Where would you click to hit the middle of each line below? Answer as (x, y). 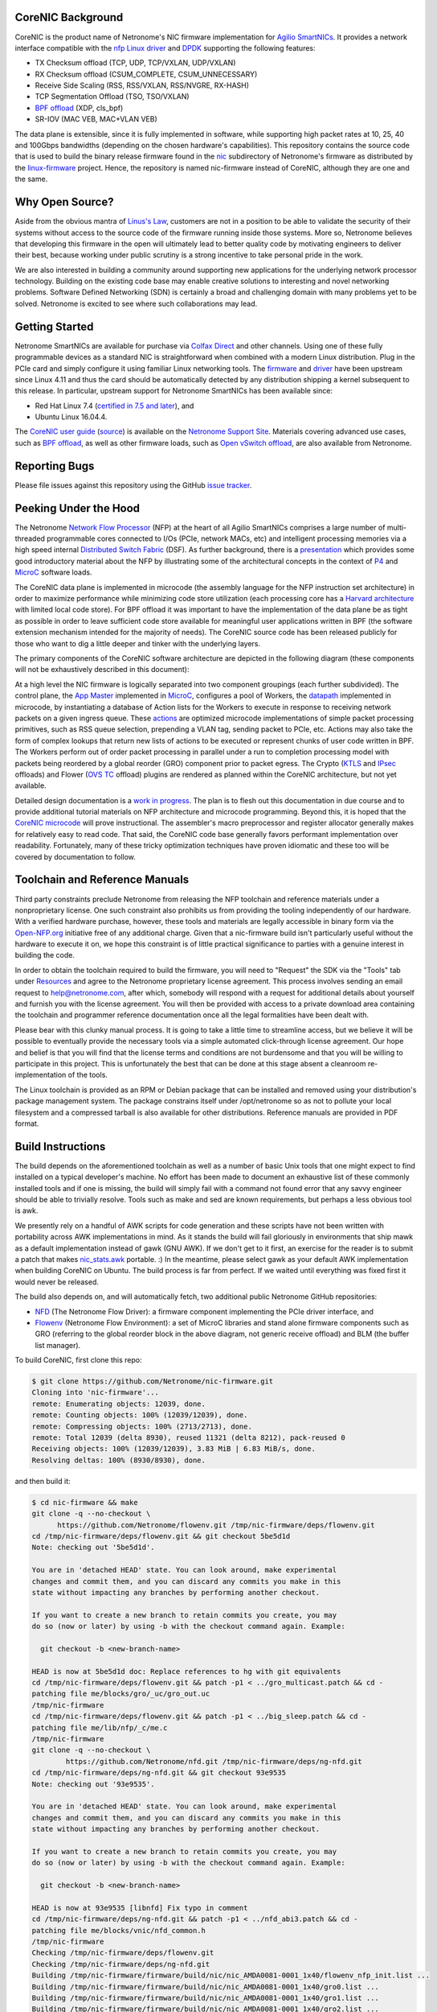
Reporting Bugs (55, 466)
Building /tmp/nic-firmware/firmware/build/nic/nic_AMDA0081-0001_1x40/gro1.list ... (205, 1998)
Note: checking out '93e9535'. (94, 1784)
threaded (30, 538)
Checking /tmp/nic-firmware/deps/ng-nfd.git (121, 1964)
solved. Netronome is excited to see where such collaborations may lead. (136, 303)
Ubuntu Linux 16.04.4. (71, 417)
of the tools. (88, 1075)
